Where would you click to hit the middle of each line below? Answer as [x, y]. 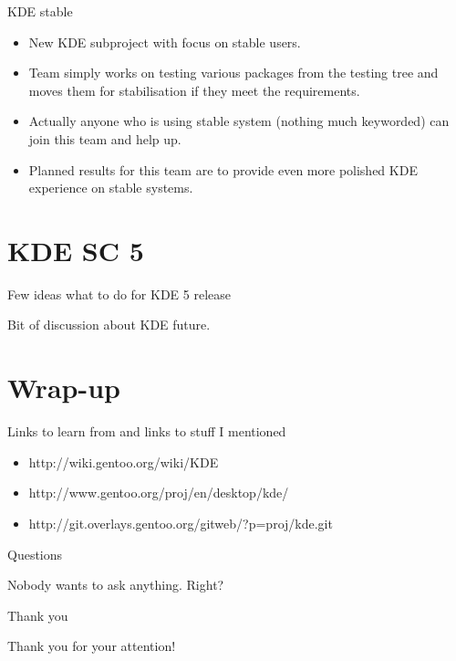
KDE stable [40, 11]
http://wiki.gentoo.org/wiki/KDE [124, 462]
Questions [35, 554]
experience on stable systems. [111, 188]
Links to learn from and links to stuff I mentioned [147, 431]
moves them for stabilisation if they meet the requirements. [194, 90]
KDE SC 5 [76, 250]
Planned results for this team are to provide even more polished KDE [223, 169]
